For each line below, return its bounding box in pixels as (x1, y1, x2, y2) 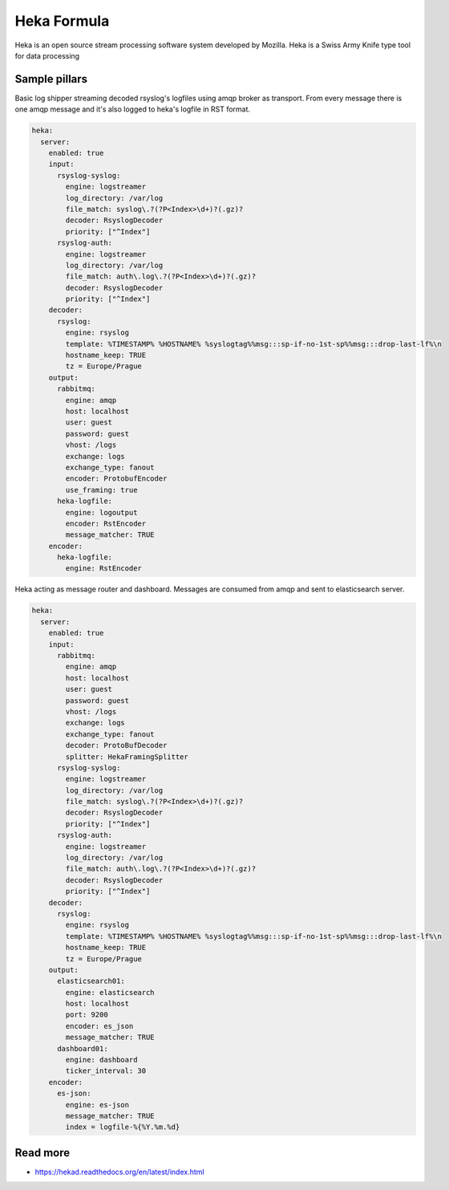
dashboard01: (57, 1044, 108, 1053)
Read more (14, 1146, 71, 1160)
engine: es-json (65, 1100, 130, 1109)
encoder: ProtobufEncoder (65, 474, 168, 483)
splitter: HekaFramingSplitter (65, 752, 188, 762)
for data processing (14, 51, 80, 60)
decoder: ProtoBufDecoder (65, 741, 168, 750)
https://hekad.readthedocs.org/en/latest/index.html (34, 1167, 204, 1176)
